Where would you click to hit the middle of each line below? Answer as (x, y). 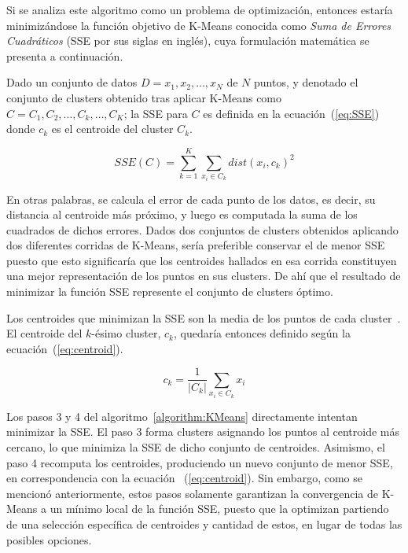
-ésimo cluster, (126, 333)
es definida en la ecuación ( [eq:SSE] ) (291, 113)
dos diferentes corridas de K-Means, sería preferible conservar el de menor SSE (196, 245)
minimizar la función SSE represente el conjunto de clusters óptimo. (170, 291)
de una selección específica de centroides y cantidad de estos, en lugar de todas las (204, 524)
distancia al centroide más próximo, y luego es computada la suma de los (182, 214)
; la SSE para (156, 113)
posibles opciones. (49, 539)
